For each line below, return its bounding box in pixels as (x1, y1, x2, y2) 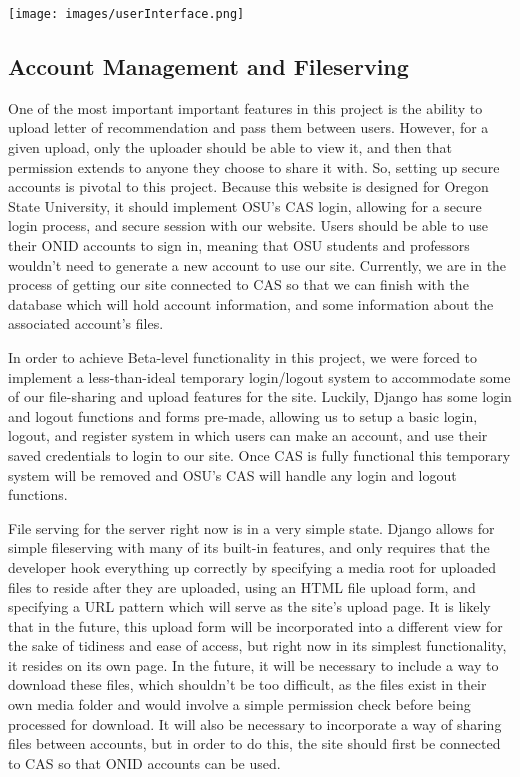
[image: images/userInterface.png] (8, 7, 245, 21)
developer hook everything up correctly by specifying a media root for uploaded (8, 556, 497, 577)
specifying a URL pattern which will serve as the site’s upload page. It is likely (8, 596, 491, 617)
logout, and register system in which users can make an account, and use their (8, 425, 488, 446)
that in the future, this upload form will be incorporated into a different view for (8, 615, 503, 636)
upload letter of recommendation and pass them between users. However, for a (8, 117, 489, 138)
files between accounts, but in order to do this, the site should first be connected (8, 733, 501, 754)
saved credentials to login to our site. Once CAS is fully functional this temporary (8, 444, 511, 465)
